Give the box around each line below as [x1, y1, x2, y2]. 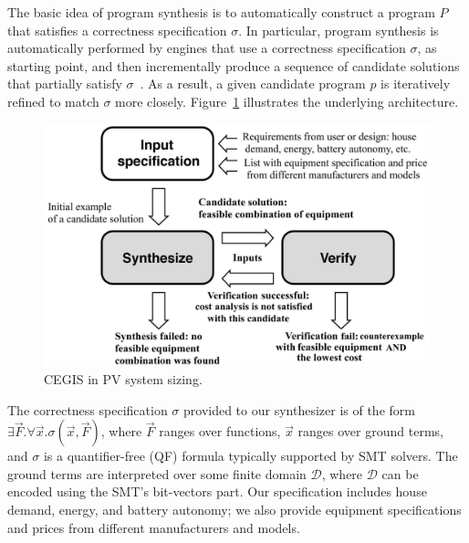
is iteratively [380, 74, 451, 93]
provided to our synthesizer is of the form [183, 400, 415, 419]
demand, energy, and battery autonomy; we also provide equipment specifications [7, 499, 462, 518]
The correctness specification [7, 400, 168, 419]
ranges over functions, [159, 422, 281, 441]
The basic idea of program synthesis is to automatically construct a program [7, 3, 435, 21]
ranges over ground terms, [297, 422, 443, 441]
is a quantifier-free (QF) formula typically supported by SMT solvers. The [43, 446, 458, 465]
